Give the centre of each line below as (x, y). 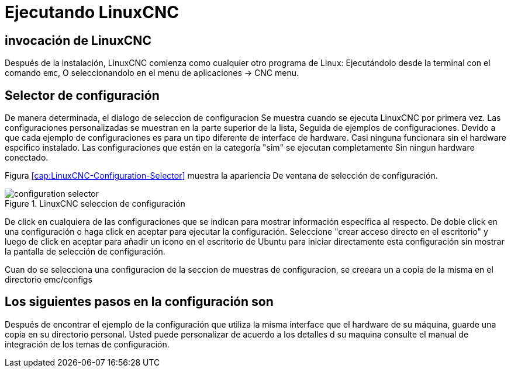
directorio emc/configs (49, 280)
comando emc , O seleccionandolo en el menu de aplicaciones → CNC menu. (152, 73)
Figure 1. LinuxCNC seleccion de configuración (95, 204)
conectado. (27, 158)
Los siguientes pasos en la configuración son (139, 302)
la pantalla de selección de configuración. (85, 252)
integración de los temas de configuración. (87, 344)
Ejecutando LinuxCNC (92, 12)
